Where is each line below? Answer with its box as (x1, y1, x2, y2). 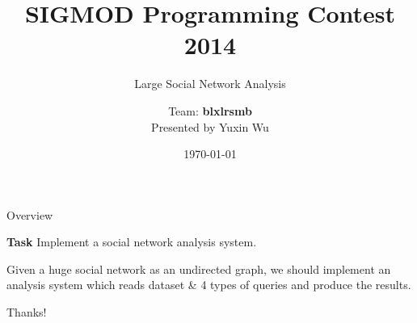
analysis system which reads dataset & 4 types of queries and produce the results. (6, 276, 411, 293)
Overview (6, 206, 53, 223)
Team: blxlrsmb (168, 102, 252, 119)
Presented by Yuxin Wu (151, 118, 269, 135)
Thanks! (6, 304, 47, 321)
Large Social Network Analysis (134, 75, 286, 92)
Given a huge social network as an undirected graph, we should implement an (6, 260, 391, 277)
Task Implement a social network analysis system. (6, 233, 257, 250)
